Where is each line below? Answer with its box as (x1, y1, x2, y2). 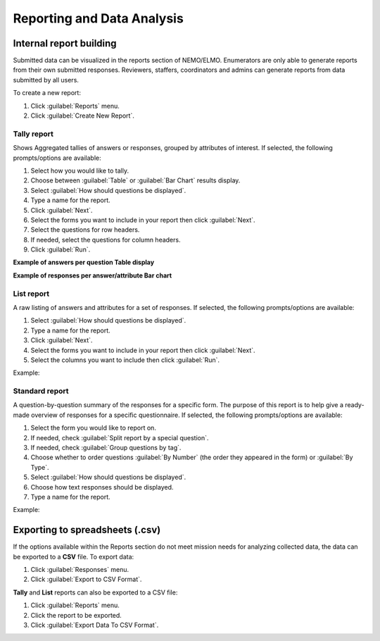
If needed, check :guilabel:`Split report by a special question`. (30, 433, 209, 442)
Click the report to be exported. (30, 611, 122, 619)
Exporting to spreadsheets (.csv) (13, 524, 161, 536)
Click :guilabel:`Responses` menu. (30, 566, 129, 574)
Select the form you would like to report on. (30, 423, 156, 432)
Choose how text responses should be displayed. (30, 483, 174, 491)
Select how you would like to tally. (30, 166, 129, 175)
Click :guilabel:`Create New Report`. (30, 111, 135, 120)
